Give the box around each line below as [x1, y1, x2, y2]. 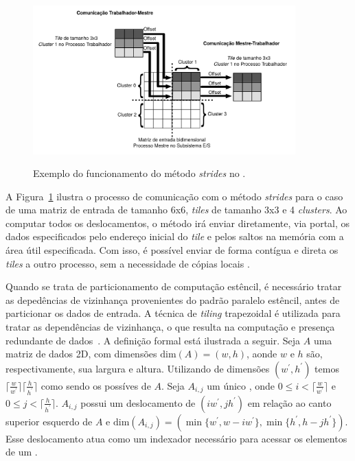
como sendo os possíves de [41, 378, 151, 392]
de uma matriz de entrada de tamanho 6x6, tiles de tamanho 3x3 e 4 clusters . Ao [5, 202, 347, 217]
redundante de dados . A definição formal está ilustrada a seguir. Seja [5, 333, 301, 347]
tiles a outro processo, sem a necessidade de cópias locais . [5, 256, 250, 270]
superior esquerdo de [5, 414, 93, 428]
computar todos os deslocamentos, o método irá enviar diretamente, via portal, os [5, 215, 350, 230]
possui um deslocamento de [80, 395, 196, 410]
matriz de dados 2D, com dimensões [5, 346, 157, 361]
